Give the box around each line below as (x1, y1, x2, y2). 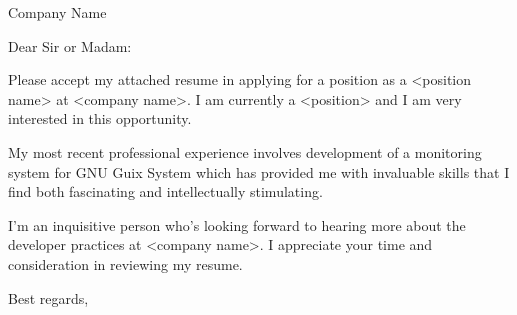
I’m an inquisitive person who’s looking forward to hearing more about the (8, 214, 466, 235)
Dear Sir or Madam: (8, 35, 132, 56)
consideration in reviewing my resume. (8, 253, 243, 274)
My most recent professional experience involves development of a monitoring (8, 141, 482, 162)
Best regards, (8, 287, 89, 308)
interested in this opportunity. (8, 108, 192, 129)
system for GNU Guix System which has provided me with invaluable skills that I (8, 161, 510, 182)
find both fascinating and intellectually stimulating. (8, 181, 323, 202)
